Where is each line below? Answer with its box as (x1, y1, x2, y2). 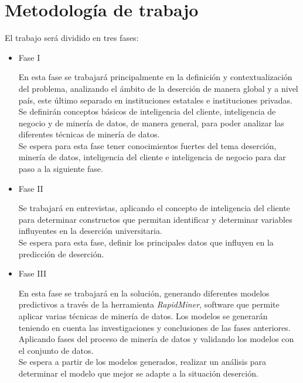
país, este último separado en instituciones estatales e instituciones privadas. (18, 94, 292, 106)
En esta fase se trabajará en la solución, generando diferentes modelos (18, 287, 270, 299)
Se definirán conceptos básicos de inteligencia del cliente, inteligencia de (18, 105, 276, 118)
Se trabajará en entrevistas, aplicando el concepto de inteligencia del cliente (18, 202, 290, 214)
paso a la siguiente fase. (18, 163, 103, 175)
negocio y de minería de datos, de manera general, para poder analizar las (18, 116, 284, 129)
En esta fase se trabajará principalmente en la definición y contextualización (18, 71, 292, 83)
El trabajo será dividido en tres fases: (5, 32, 139, 44)
